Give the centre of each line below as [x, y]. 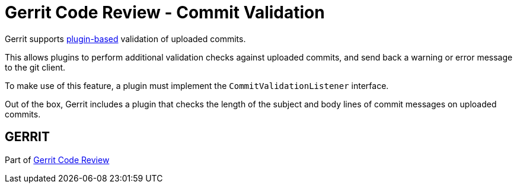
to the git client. [35, 67]
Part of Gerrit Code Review [57, 160]
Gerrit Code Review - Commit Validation [165, 12]
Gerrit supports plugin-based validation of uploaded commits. [125, 39]
